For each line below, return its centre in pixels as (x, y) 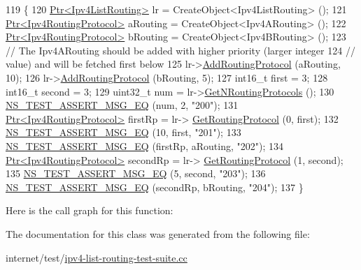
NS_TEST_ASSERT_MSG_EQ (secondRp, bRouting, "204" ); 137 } (155, 187)
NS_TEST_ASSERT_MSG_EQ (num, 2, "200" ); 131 (122, 105)
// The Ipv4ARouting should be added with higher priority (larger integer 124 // (180, 50)
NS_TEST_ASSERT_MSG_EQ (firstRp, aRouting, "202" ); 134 (144, 145)
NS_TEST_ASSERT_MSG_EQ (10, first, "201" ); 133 (123, 132)
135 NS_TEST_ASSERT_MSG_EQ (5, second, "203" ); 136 (136, 173)
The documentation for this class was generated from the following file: (158, 233)
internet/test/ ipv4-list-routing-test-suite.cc (97, 257)
